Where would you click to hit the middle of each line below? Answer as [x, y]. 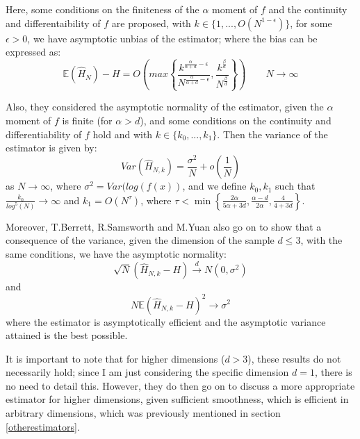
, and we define [214, 186]
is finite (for [87, 120]
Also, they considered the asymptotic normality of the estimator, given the [165, 107]
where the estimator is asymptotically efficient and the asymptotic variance [166, 321]
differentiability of [44, 134]
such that [295, 186]
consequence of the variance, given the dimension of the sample [140, 240]
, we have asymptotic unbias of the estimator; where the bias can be [172, 38]
